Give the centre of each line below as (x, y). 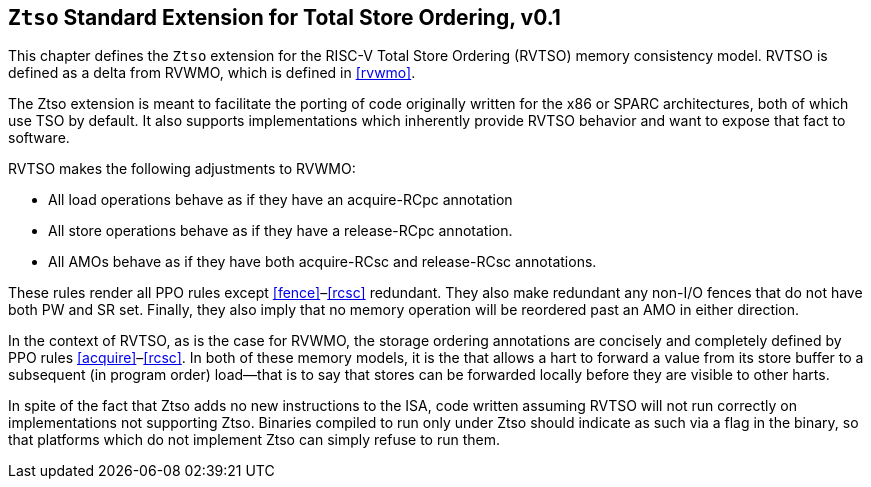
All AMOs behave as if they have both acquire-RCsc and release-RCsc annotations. (322, 262)
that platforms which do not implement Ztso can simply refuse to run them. (254, 440)
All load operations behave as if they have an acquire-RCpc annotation (280, 200)
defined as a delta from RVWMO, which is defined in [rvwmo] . (212, 73)
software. (39, 138)
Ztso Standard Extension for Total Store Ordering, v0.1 (284, 17)
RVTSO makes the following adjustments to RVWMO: (182, 169)
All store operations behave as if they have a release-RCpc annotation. (280, 231)
